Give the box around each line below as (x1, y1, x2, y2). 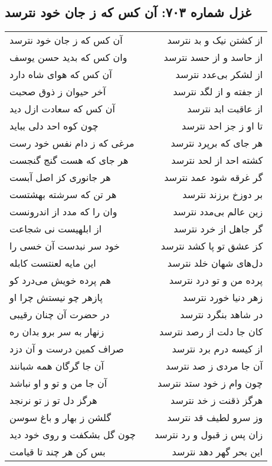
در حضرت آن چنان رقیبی (9, 308, 110, 322)
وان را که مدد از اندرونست (9, 205, 117, 219)
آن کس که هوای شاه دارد (9, 67, 112, 82)
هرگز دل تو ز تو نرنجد (9, 393, 97, 407)
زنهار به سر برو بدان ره (9, 325, 104, 339)
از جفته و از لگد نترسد (173, 85, 263, 99)
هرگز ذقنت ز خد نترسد (171, 393, 263, 407)
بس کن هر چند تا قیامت (9, 445, 106, 459)
